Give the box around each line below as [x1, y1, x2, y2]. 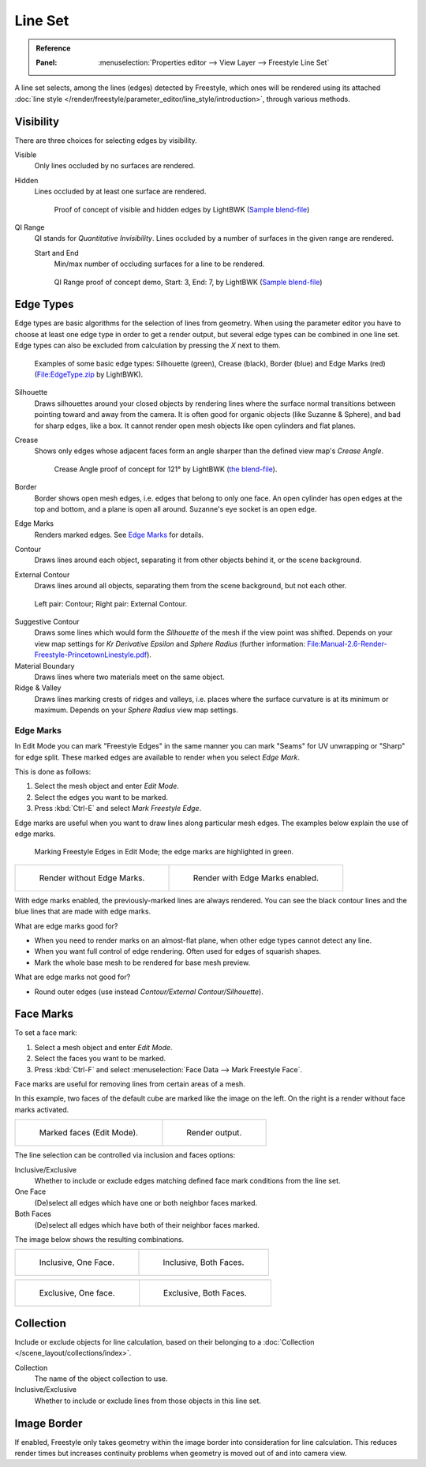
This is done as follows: [14, 767, 92, 777]
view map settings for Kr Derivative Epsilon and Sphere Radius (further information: [34, 639, 305, 648]
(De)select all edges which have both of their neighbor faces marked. [34, 1220, 260, 1229]
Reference [35, 43, 71, 53]
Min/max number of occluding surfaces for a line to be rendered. [54, 259, 265, 268]
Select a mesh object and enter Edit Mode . [34, 1042, 173, 1052]
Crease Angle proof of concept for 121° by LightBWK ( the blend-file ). [54, 464, 278, 474]
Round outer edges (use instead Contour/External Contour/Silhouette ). [34, 987, 263, 996]
